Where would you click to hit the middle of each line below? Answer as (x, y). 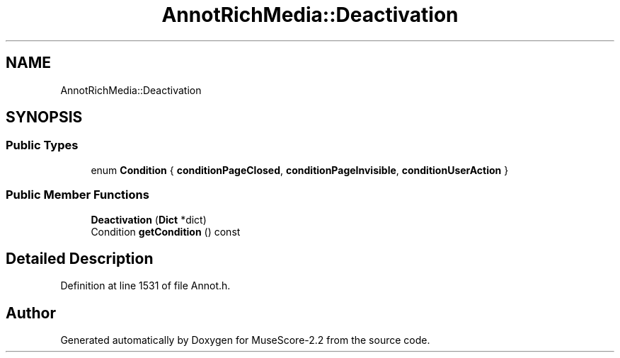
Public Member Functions (77, 195)
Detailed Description (80, 258)
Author (31, 313)
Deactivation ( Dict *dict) (149, 219)
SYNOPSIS (44, 117)
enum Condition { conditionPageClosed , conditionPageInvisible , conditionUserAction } (300, 170)
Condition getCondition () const (166, 231)
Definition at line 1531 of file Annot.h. (145, 286)
